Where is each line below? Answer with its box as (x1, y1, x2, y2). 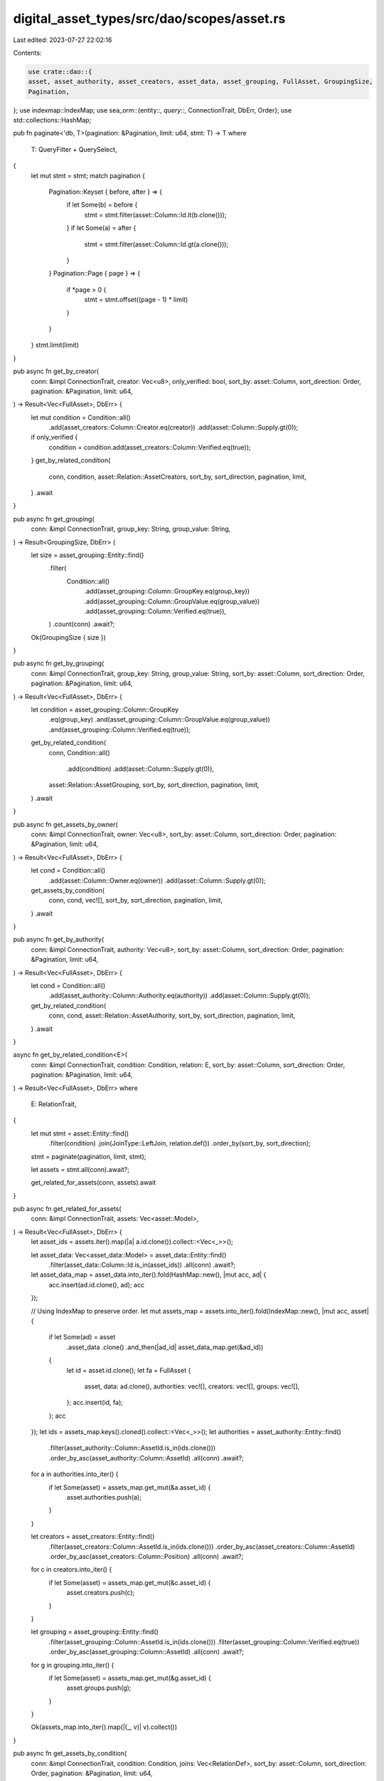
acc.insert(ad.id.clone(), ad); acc (48, 1280, 145, 1289)
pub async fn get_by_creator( (13, 367, 100, 375)
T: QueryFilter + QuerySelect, (31, 145, 117, 153)
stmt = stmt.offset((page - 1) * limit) (84, 296, 188, 304)
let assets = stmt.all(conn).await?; (31, 1165, 129, 1173)
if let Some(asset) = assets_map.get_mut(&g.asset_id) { (48, 1673, 211, 1682)
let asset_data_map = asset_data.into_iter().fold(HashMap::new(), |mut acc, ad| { (31, 1270, 267, 1279)
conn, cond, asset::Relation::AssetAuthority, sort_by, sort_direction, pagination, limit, (48, 1012, 296, 1020)
